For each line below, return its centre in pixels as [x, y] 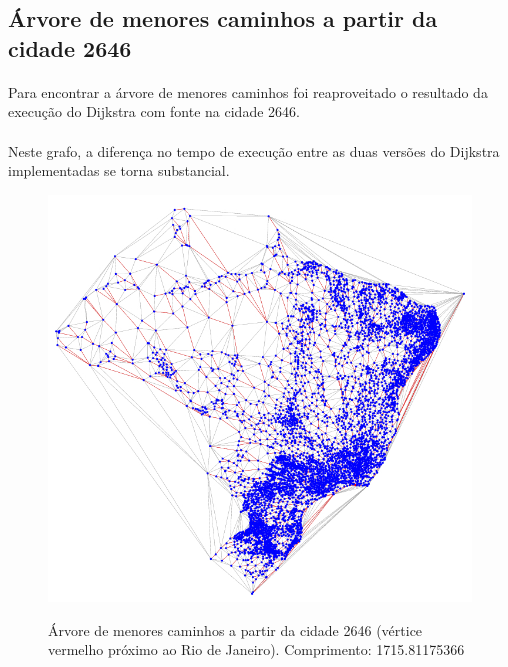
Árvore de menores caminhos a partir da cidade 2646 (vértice [235, 629]
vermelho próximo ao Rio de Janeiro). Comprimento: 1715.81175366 [256, 649]
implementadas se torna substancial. [119, 170]
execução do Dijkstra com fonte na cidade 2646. [154, 111]
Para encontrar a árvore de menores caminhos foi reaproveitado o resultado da [248, 91]
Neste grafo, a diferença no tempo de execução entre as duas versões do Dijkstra [254, 150]
